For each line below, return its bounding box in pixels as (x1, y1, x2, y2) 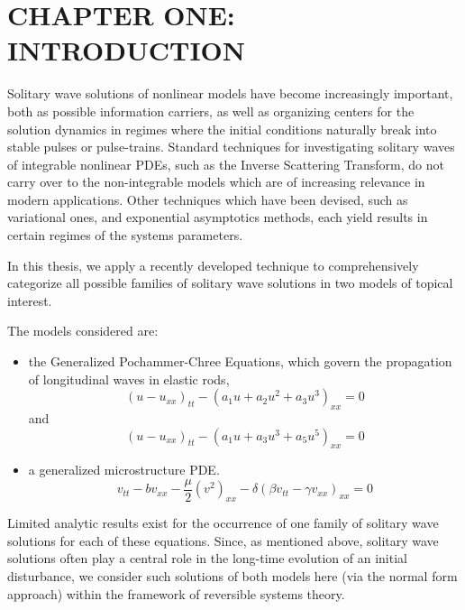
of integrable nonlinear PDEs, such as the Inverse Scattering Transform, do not (7, 154, 445, 173)
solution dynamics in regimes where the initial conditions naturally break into (7, 119, 437, 138)
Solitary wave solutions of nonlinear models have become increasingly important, (7, 84, 453, 103)
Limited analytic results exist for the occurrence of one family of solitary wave (7, 513, 439, 532)
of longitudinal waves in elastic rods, (28, 369, 230, 388)
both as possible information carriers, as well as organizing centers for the (7, 101, 415, 120)
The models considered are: (7, 321, 159, 340)
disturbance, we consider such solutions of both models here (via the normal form (7, 567, 458, 586)
